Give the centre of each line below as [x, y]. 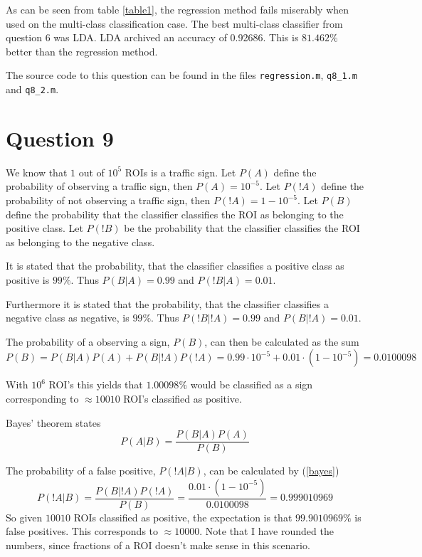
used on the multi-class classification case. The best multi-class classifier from [174, 23]
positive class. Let [44, 228]
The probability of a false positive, [81, 471]
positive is [28, 279]
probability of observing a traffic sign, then [99, 186]
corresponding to [42, 398]
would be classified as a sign [252, 384]
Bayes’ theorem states [53, 422]
